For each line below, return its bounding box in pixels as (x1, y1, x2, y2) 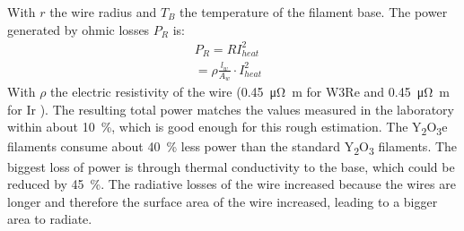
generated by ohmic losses (7, 20, 150, 38)
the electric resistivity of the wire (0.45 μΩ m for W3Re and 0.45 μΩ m (50, 82, 450, 101)
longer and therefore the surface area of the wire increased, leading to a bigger (7, 192, 438, 210)
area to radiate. (7, 210, 92, 228)
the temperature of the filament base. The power (179, 3, 448, 21)
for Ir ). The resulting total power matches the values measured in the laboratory (7, 99, 454, 118)
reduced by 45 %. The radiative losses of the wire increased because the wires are (7, 175, 456, 193)
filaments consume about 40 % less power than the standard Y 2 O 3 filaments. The (7, 137, 458, 158)
